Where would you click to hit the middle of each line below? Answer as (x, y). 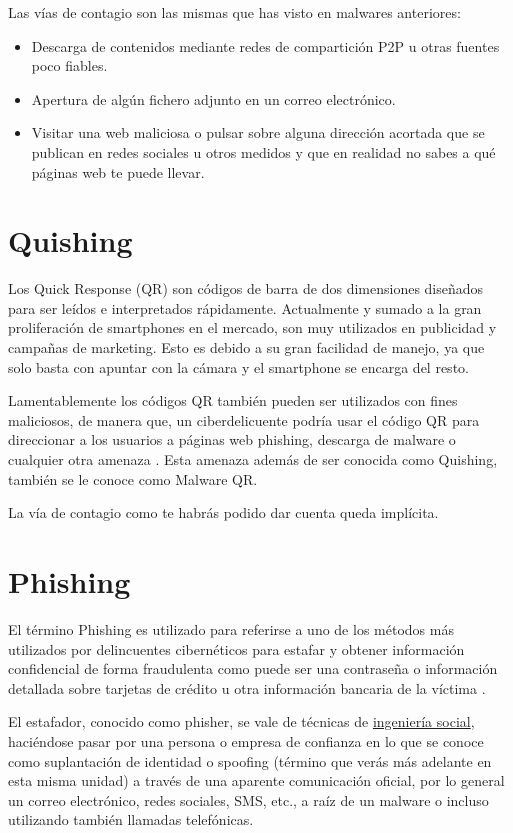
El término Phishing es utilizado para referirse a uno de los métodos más (231, 628)
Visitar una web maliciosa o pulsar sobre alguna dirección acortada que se (258, 132)
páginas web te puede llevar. (118, 171)
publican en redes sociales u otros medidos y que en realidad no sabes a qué (263, 151)
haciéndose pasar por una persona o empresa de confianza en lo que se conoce (246, 740)
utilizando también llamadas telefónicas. (131, 819)
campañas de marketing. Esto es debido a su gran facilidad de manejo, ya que (246, 347)
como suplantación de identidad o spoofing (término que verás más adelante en (250, 760)
